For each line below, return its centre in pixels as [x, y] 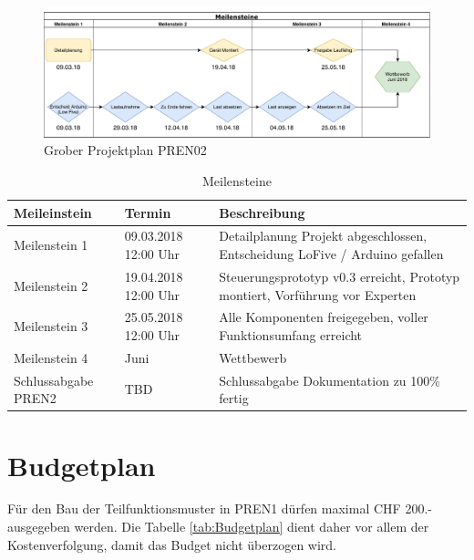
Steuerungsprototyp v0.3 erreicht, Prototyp [340, 276]
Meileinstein [53, 212]
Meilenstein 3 [51, 326]
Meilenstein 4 [51, 357]
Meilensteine [237, 181]
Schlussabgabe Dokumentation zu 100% [330, 380]
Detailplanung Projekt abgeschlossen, [323, 236]
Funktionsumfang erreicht [291, 334]
